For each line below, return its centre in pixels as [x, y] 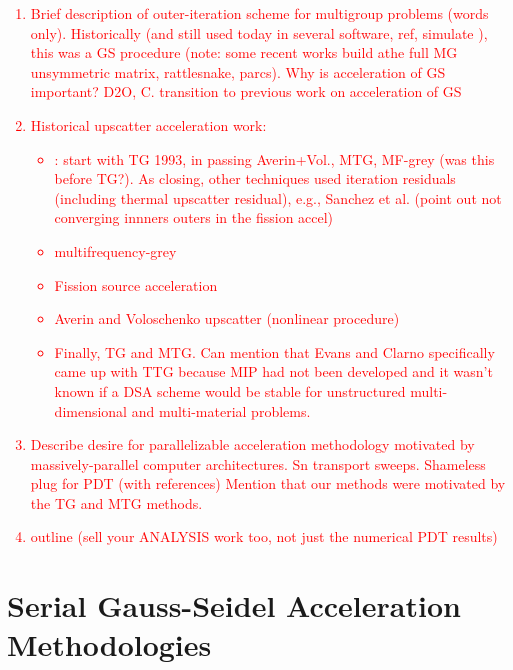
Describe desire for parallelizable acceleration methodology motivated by [252, 444]
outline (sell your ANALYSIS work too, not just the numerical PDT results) [264, 536]
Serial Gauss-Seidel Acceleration [234, 605]
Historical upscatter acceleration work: [148, 124]
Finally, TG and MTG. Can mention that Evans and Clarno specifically [274, 351]
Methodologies [109, 644]
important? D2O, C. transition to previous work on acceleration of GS [246, 91]
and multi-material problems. [221, 410]
